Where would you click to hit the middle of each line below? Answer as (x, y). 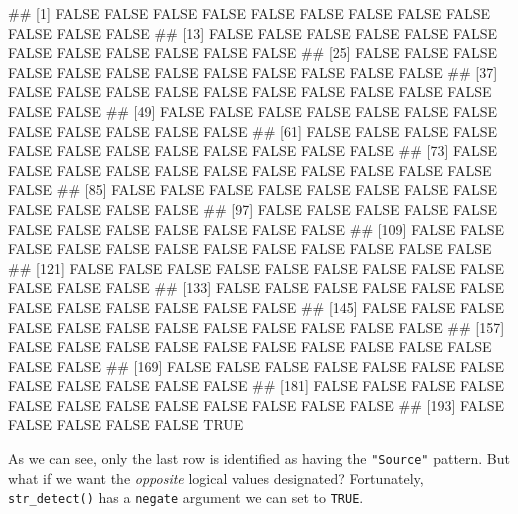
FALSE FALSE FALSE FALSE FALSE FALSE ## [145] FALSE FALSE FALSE (256, 306)
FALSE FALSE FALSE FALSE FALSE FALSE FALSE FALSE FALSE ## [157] (256, 326)
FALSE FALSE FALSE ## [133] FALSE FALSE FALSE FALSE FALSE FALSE (256, 287)
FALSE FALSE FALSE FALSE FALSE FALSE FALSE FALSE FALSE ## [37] (253, 71)
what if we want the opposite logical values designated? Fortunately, (216, 477)
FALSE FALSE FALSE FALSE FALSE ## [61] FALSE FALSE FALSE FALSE (253, 130)
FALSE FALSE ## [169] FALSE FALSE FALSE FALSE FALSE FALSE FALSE (256, 365)
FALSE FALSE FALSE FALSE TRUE (126, 424)
